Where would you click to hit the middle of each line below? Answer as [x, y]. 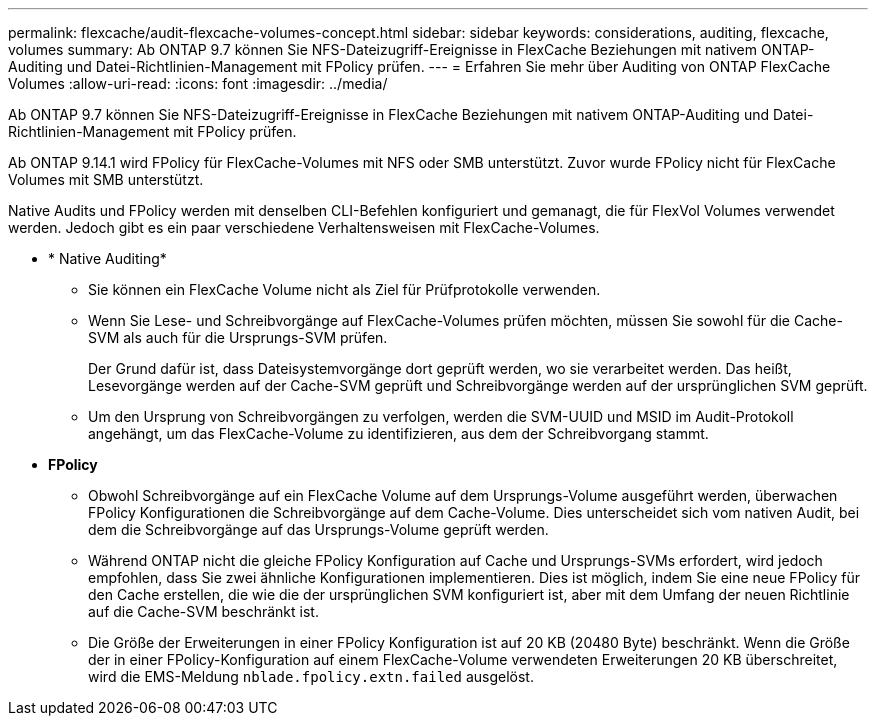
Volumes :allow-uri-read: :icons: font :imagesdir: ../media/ [198, 83]
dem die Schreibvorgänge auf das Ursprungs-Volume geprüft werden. [318, 529]
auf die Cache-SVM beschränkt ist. [203, 611]
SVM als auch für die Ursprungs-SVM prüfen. [238, 337]
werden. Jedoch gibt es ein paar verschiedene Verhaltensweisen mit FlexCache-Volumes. [304, 227]
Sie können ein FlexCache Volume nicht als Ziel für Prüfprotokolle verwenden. [344, 289]
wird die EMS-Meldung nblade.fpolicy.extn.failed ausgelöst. [311, 676]
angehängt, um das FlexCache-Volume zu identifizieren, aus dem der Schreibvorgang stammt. [398, 433]
